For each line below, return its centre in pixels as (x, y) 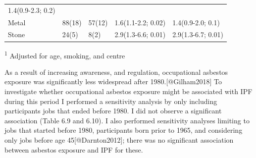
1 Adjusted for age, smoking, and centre (65, 54)
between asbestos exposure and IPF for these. (74, 149)
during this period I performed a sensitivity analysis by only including (111, 101)
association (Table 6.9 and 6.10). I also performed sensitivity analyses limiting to (127, 120)
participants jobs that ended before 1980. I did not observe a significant (113, 111)
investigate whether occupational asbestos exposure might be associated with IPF (128, 91)
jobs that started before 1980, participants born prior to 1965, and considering (124, 130)
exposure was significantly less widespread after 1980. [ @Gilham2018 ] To (113, 81)
